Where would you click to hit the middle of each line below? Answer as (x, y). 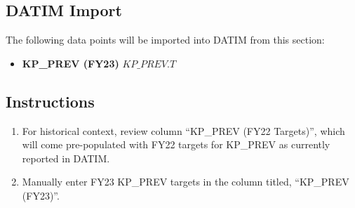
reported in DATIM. (66, 158)
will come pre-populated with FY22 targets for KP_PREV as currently (176, 144)
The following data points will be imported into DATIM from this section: (165, 40)
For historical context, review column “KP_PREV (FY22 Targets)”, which (183, 130)
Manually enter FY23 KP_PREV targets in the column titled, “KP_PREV (186, 182)
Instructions (50, 101)
